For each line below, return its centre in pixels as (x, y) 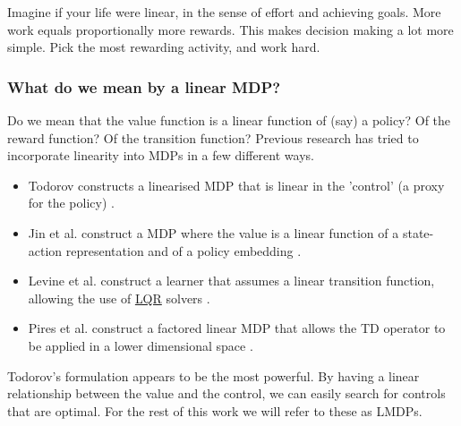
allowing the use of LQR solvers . (119, 298)
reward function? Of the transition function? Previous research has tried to (213, 137)
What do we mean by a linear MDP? (144, 86)
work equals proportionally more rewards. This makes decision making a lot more (230, 29)
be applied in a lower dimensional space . (141, 345)
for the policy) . (71, 203)
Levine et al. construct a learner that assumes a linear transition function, (231, 281)
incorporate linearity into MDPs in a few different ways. (161, 155)
